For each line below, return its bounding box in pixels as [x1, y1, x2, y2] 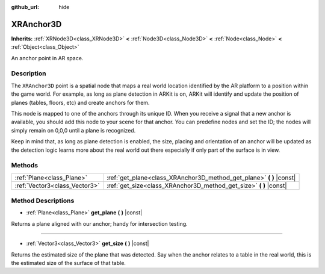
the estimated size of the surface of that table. [11, 260, 126, 267]
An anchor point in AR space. [11, 54, 84, 61]
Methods [11, 161, 39, 170]
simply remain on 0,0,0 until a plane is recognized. [11, 126, 136, 134]
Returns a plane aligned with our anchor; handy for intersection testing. [11, 220, 188, 227]
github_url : [11, 4, 39, 10]
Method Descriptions [11, 196, 75, 205]
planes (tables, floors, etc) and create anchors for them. [11, 99, 150, 106]
